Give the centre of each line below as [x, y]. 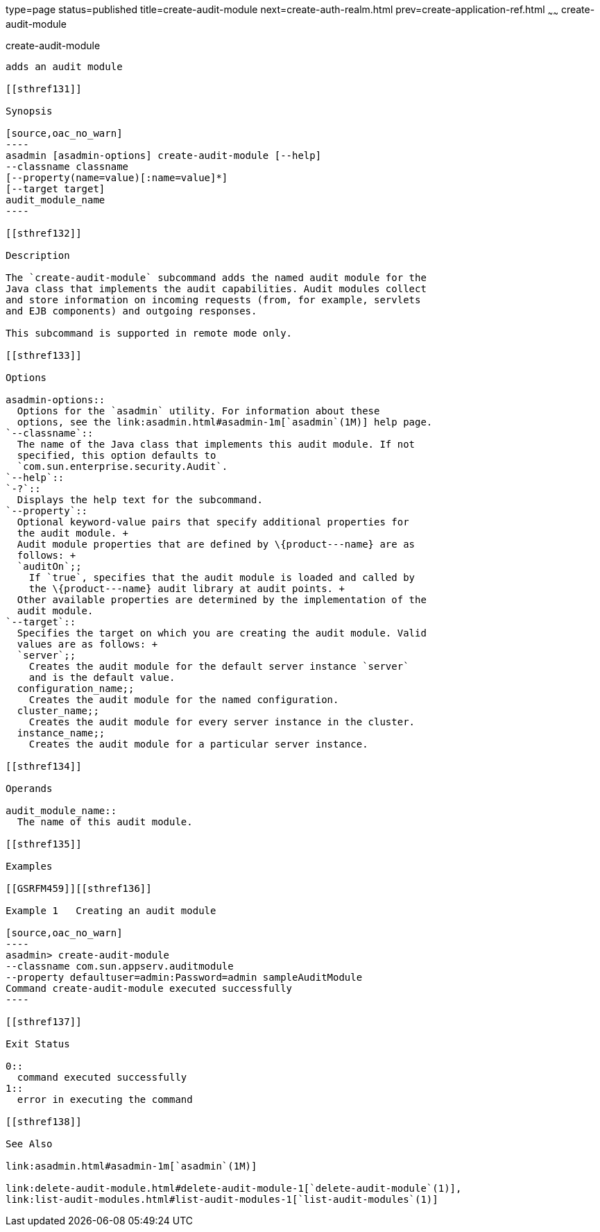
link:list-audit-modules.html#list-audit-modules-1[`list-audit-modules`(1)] [222, 1199]
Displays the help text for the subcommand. [140, 499]
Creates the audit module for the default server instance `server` [219, 666]
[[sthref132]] [44, 233]
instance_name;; [61, 733]
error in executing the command [105, 1099]
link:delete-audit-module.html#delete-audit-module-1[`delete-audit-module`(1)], [234, 1188]
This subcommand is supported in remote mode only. [149, 333]
